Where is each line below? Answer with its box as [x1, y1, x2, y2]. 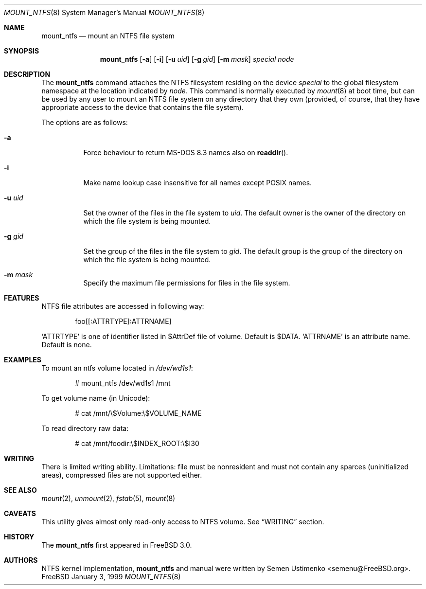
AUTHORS [4, 556, 38, 564]
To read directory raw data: [41, 424, 129, 432]
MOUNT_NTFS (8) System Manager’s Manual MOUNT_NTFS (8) [4, 8, 205, 17]
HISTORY [4, 533, 35, 541]
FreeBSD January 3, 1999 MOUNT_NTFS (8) [41, 572, 181, 581]
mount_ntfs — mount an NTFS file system [41, 32, 175, 40]
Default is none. [41, 340, 92, 349]
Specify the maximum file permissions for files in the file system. [83, 279, 290, 287]
